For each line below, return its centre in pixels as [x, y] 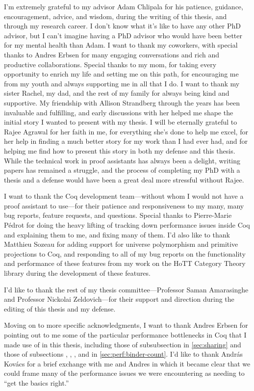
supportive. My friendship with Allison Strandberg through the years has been [122, 102]
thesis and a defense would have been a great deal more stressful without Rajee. [124, 179]
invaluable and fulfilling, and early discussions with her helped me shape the [119, 112]
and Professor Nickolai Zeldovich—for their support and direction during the [119, 299]
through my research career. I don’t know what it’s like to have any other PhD [122, 26]
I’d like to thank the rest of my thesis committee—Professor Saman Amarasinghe [126, 289]
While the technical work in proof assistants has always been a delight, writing [122, 160]
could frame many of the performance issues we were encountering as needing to [124, 373]
